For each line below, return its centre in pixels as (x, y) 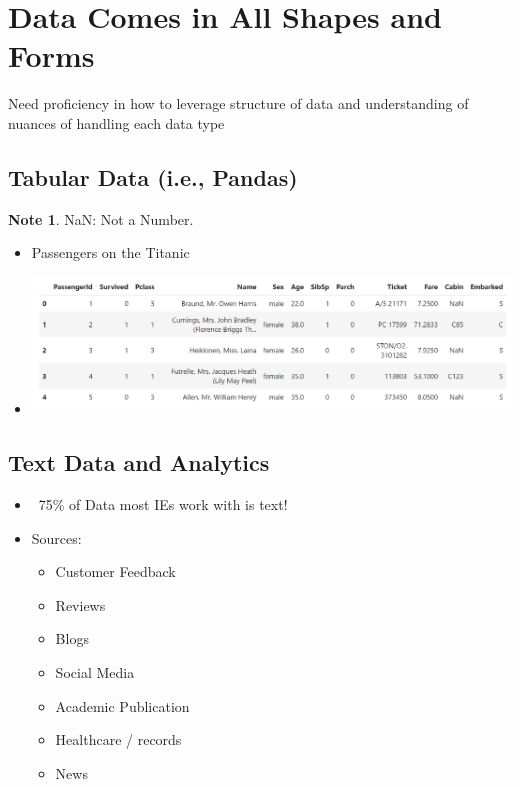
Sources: (56, 537)
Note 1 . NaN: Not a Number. (101, 218)
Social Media (95, 672)
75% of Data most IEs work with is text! (163, 504)
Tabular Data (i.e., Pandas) (153, 176)
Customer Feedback (115, 571)
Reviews (80, 604)
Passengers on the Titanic (110, 252)
